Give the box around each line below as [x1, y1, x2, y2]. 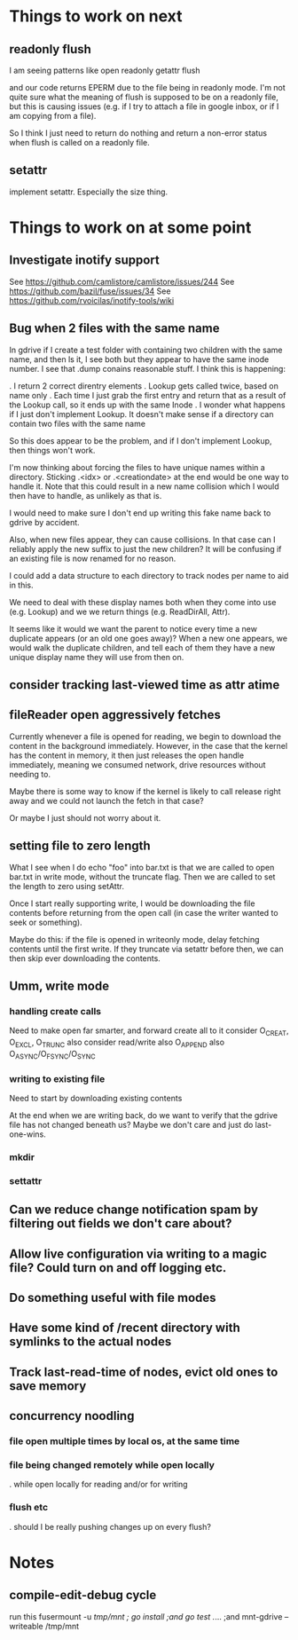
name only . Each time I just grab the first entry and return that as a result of [9, 390, 286, 400]
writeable [9, 1620, 43, 1631]
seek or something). [9, 917, 82, 927]
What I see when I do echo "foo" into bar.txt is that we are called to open [9, 862, 275, 872]
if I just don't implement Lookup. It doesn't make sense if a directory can [9, 408, 274, 419]
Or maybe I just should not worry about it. [9, 812, 161, 823]
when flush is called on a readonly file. [9, 138, 150, 147]
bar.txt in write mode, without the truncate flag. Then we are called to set [9, 871, 276, 882]
